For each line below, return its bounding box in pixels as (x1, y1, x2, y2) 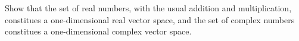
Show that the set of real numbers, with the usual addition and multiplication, (5, 2, 292, 14)
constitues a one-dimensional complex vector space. (5, 25, 192, 37)
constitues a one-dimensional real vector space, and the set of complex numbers (5, 13, 295, 26)
